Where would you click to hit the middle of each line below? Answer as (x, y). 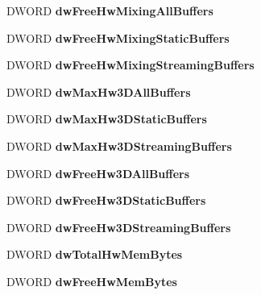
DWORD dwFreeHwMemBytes (92, 281)
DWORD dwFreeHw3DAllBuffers (98, 173)
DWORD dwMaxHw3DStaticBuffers (107, 119)
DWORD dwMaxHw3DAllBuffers (99, 91)
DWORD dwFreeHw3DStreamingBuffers (119, 227)
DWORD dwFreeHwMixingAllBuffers (110, 10)
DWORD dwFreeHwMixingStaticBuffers (118, 37)
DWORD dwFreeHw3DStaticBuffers (106, 200)
